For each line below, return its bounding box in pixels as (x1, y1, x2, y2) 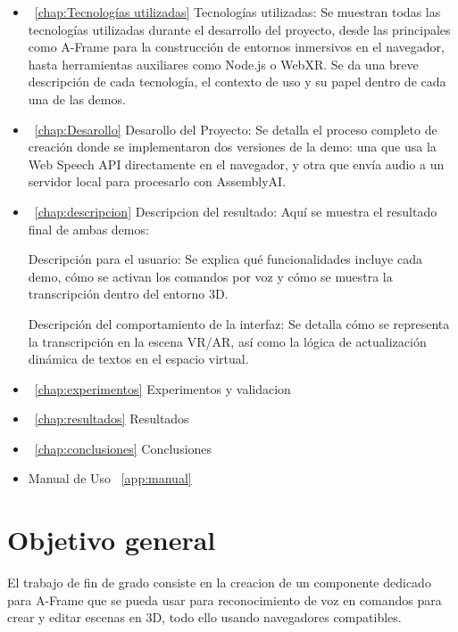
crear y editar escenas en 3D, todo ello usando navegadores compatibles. (7, 608, 402, 627)
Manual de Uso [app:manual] (28, 469, 192, 488)
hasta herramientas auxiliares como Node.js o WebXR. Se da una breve (28, 54, 419, 73)
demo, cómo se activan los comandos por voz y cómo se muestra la (28, 267, 393, 285)
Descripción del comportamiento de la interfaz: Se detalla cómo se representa (28, 314, 450, 332)
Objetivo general (7, 521, 216, 558)
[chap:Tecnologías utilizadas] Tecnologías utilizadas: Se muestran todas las (34, 3, 441, 21)
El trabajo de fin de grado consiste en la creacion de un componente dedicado (7, 573, 431, 592)
